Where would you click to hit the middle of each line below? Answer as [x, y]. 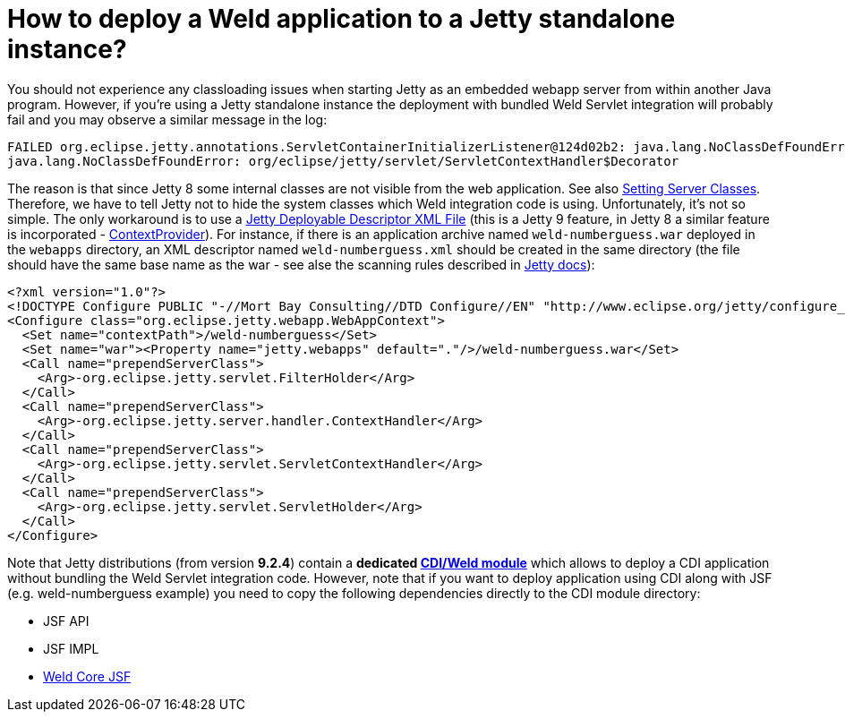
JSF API [66, 621]
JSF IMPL [71, 648]
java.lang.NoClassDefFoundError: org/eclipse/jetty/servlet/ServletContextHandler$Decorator [343, 161]
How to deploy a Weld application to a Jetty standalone [341, 19]
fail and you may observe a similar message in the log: [167, 119]
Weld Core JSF [87, 676]
